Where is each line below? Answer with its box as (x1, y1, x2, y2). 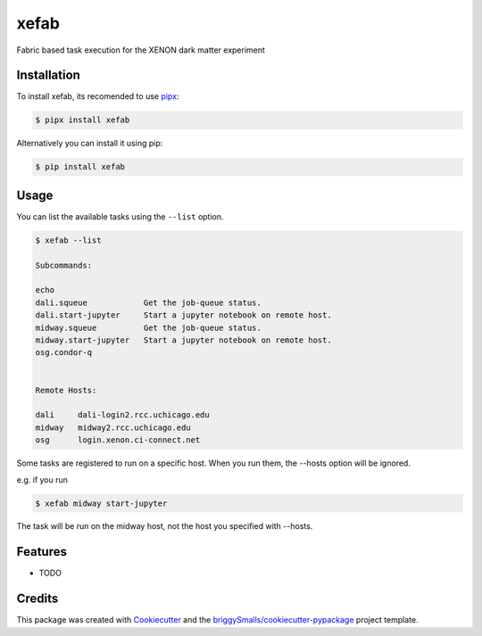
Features (16, 544, 67, 559)
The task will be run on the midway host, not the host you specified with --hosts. (16, 521, 313, 532)
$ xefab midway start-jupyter (35, 498, 168, 508)
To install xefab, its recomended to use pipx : (16, 91, 179, 102)
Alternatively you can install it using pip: (16, 138, 163, 149)
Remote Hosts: (35, 384, 97, 395)
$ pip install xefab (35, 161, 125, 172)
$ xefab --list (35, 235, 102, 245)
